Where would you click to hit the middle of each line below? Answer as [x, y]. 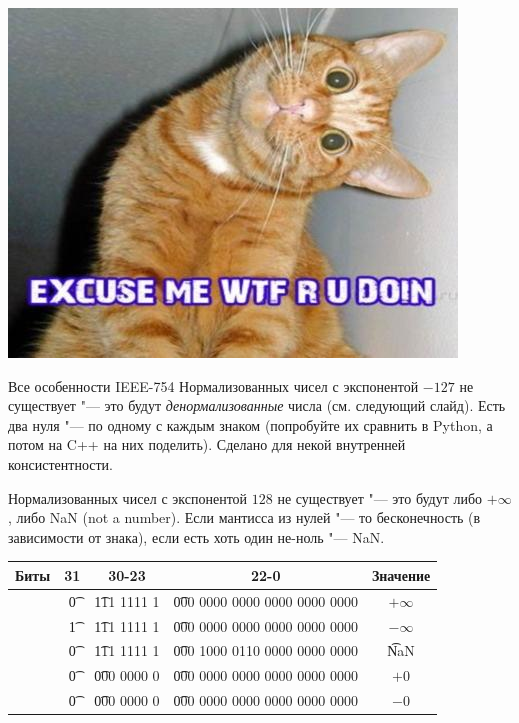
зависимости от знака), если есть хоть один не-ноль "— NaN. [196, 536]
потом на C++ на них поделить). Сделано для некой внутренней [207, 444]
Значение [401, 574]
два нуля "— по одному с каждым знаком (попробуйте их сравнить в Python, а [250, 424]
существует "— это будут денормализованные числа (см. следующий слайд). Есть [257, 405]
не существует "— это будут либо [380, 497]
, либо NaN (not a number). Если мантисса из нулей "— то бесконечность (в [244, 517]
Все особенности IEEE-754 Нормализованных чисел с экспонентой [213, 385]
